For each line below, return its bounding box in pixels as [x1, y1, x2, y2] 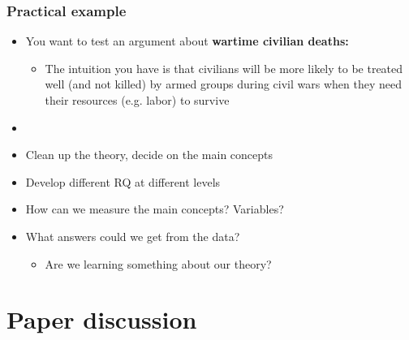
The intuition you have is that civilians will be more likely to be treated [45, 59, 403, 76]
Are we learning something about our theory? [45, 255, 272, 272]
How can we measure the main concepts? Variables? [25, 200, 284, 217]
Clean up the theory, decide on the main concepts [25, 146, 273, 163]
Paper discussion [6, 303, 197, 336]
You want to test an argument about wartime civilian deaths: [25, 32, 349, 49]
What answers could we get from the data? [25, 227, 240, 244]
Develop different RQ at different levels [25, 173, 221, 190]
